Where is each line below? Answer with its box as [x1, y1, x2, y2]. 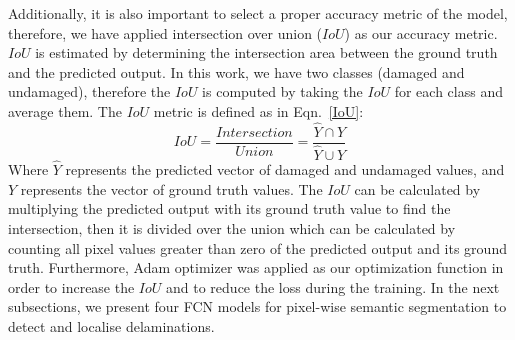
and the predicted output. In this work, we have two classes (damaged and [8, 61, 465, 82]
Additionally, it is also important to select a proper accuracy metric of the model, [8, 3, 508, 23]
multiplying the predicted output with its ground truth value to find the [8, 198, 451, 219]
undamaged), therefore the [8, 81, 171, 102]
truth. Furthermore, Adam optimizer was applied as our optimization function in [8, 257, 504, 278]
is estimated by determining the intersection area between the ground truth [35, 42, 498, 63]
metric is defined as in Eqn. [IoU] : [153, 100, 364, 121]
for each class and [394, 81, 503, 102]
